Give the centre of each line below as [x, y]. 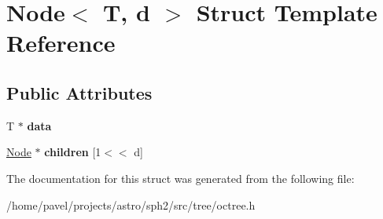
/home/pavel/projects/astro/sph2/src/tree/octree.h [131, 204]
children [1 [73, 152]
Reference [61, 43]
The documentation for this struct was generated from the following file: [180, 178]
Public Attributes [79, 92]
